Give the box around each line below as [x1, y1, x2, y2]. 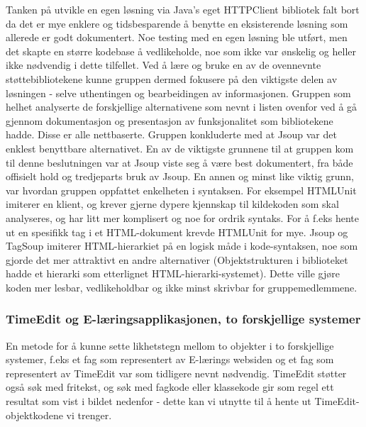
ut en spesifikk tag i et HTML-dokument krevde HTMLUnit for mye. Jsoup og [6, 224, 348, 239]
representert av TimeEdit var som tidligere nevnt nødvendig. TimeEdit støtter [6, 365, 347, 380]
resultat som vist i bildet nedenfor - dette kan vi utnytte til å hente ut [6, 394, 311, 409]
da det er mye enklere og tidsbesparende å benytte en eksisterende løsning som [6, 16, 348, 30]
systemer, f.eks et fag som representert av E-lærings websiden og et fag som [6, 352, 334, 367]
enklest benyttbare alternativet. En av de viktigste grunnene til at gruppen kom [6, 140, 354, 155]
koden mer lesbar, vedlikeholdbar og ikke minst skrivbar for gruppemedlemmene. [6, 279, 357, 294]
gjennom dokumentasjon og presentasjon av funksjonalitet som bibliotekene [6, 113, 333, 128]
